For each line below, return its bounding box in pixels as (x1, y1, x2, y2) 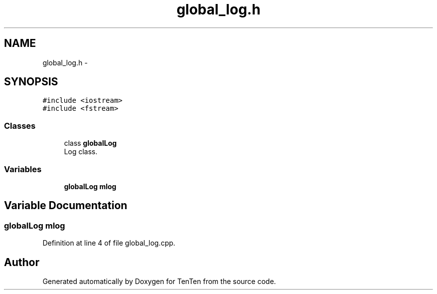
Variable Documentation (4, 199, 128, 212)
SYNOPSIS (4, 75, 58, 88)
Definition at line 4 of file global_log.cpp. (42, 239, 176, 248)
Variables (4, 164, 42, 174)
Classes (4, 120, 36, 131)
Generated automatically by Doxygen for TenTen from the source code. (42, 277, 276, 286)
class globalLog (64, 139, 117, 148)
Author (4, 256, 39, 269)
